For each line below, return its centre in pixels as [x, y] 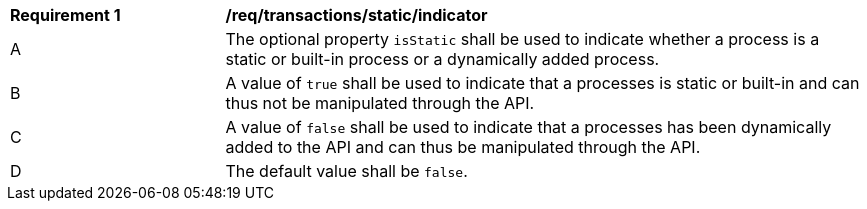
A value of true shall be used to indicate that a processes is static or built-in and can [542, 83]
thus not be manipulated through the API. [380, 103]
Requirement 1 [65, 15]
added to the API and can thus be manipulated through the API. [463, 147]
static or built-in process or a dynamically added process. [442, 59]
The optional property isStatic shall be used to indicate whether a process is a [522, 39]
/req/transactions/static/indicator [356, 15]
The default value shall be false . [346, 171]
